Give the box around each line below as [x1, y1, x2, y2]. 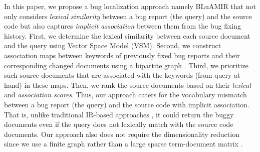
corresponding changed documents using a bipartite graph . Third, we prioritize [4, 60, 248, 70]
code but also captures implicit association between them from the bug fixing [4, 21, 241, 31]
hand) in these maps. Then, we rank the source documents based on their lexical [4, 79, 251, 90]
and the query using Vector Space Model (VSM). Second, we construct [4, 40, 221, 51]
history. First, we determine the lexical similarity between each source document [4, 30, 250, 41]
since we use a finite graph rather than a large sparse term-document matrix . [4, 138, 243, 149]
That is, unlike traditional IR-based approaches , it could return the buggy [4, 109, 234, 119]
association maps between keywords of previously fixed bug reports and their [4, 50, 240, 60]
